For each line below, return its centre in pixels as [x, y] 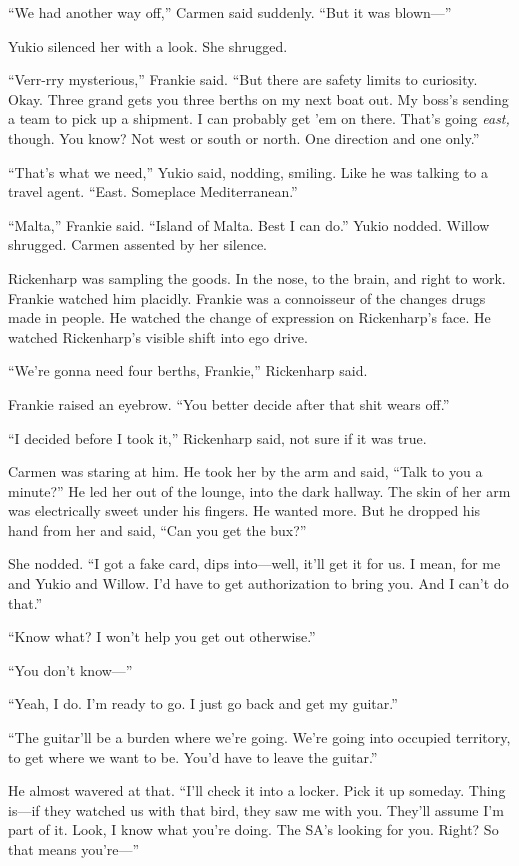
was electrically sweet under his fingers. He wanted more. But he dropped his [244, 510]
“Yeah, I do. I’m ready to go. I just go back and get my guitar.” [203, 703]
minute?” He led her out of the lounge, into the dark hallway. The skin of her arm [259, 490]
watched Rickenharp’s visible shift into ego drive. [158, 336]
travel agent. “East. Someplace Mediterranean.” [153, 191]
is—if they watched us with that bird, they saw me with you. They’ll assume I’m [256, 809]
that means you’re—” [74, 849]
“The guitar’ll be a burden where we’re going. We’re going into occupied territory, [259, 737]
